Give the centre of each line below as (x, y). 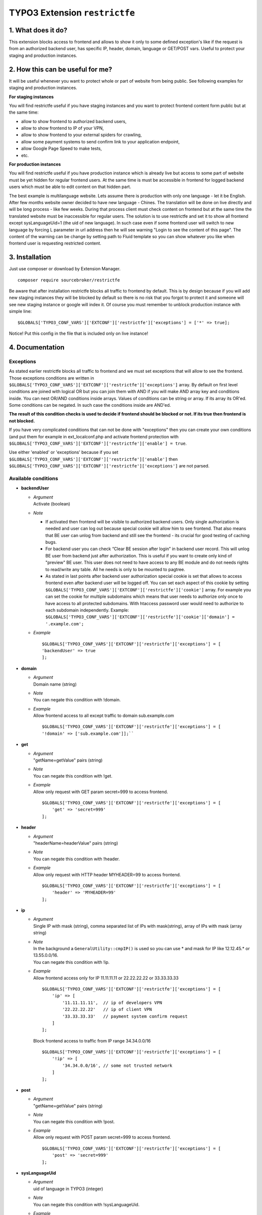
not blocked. (22, 421)
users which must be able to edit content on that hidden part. (70, 187)
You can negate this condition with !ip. (72, 962)
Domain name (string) (55, 684)
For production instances (35, 164)
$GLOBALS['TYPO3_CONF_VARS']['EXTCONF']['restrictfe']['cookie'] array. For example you (148, 590)
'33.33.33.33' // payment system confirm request (125, 1016)
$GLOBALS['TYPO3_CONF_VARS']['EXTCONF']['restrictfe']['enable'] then (93, 459)
